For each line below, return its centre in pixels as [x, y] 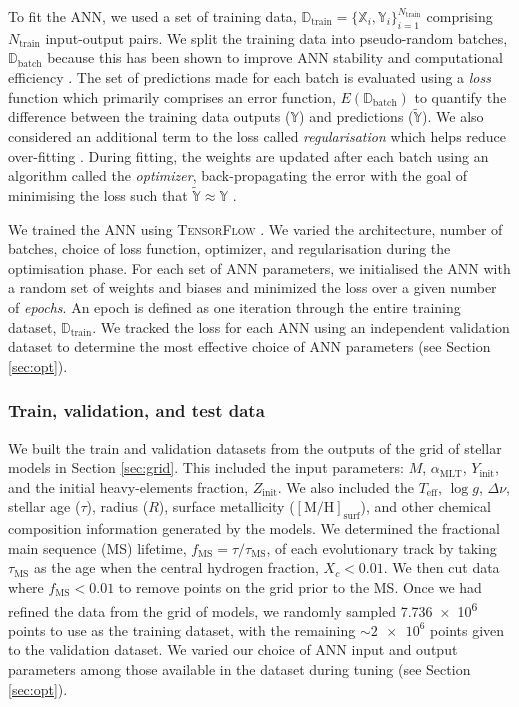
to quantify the [460, 96]
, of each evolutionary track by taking [381, 547]
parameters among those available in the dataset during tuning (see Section [239, 668]
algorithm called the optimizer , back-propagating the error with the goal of [238, 175]
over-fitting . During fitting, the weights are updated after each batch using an [248, 155]
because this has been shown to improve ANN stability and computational [275, 57]
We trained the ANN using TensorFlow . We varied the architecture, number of [255, 228]
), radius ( [117, 506]
